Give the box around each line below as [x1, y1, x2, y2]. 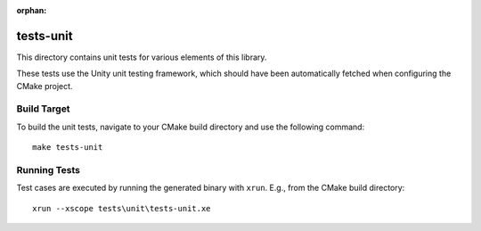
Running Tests [16, 163, 80, 176]
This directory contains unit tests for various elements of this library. [16, 52, 267, 62]
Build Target [16, 103, 70, 115]
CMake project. [16, 80, 73, 91]
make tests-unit [32, 143, 103, 153]
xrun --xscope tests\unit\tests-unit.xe [32, 203, 211, 213]
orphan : [16, 5, 47, 15]
